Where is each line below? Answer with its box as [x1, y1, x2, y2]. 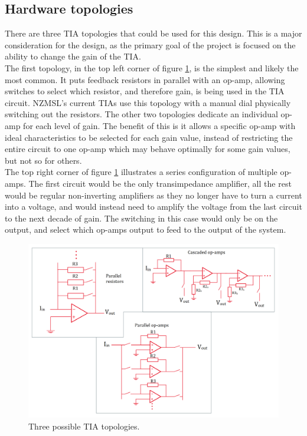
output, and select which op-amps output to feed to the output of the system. [5, 223, 286, 236]
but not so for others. [5, 154, 82, 166]
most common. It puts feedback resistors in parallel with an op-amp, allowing [5, 73, 285, 85]
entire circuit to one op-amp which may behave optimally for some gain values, [5, 143, 290, 155]
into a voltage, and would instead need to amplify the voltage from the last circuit [5, 200, 302, 213]
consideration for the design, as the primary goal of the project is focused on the [5, 38, 296, 51]
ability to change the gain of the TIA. [5, 50, 141, 62]
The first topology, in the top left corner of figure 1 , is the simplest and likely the [5, 61, 299, 74]
